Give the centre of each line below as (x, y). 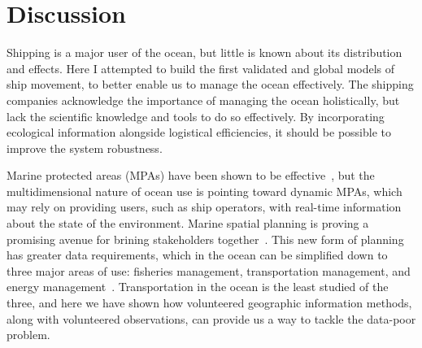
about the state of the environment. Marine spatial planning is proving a (188, 223)
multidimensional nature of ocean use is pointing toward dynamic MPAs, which (204, 191)
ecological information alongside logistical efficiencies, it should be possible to (199, 132)
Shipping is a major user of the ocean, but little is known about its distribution (204, 52)
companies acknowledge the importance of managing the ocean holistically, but (203, 100)
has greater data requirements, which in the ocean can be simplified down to (197, 255)
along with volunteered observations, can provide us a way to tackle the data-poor (211, 318)
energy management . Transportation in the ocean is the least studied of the (198, 287)
